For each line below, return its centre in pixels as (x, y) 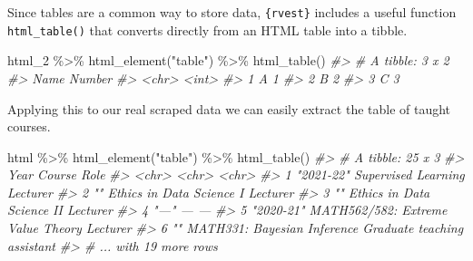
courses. (29, 126)
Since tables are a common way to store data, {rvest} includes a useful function (232, 12)
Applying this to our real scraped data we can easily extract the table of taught (229, 108)
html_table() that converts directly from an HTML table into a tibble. (207, 29)
